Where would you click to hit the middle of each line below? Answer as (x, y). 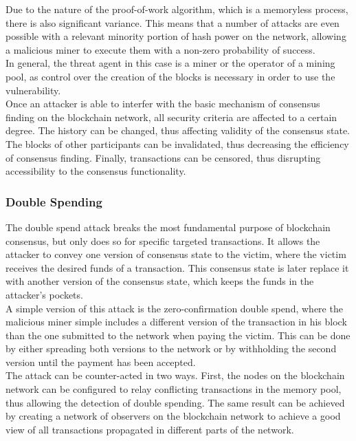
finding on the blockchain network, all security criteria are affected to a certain (171, 117)
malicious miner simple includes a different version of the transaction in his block (176, 322)
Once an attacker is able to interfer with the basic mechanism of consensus (163, 104)
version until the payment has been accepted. (101, 362)
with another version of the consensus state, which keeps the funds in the (160, 281)
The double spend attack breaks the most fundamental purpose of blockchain (168, 227)
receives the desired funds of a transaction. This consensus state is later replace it (177, 267)
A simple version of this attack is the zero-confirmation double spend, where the (174, 308)
